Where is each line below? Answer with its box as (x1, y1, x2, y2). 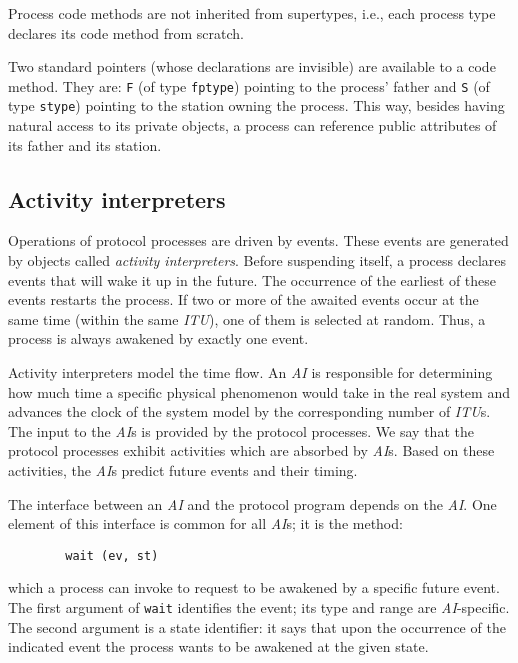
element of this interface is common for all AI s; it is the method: (8, 513, 403, 534)
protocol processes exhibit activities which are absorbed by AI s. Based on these (8, 440, 495, 461)
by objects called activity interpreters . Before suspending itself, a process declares (8, 250, 507, 271)
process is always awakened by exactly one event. (8, 328, 309, 349)
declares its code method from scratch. (8, 22, 244, 43)
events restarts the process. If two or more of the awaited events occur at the (8, 289, 479, 310)
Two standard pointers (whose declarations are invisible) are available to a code (8, 56, 496, 77)
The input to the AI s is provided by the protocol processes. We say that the (8, 420, 474, 441)
